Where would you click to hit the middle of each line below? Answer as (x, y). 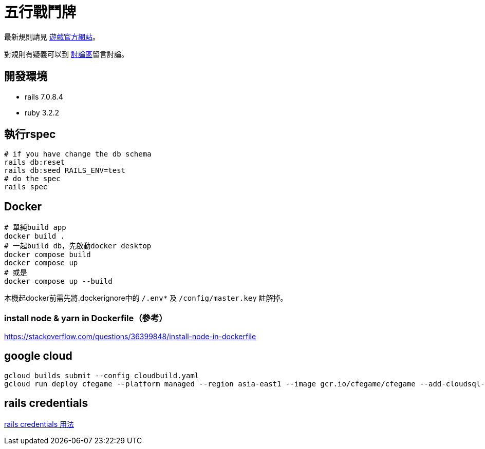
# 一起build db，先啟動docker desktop (78, 246)
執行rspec (30, 134)
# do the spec (32, 179)
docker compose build (48, 255)
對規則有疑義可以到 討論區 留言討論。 (66, 54)
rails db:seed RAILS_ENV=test (65, 171)
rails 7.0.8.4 (44, 96)
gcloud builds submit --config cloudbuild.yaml (102, 375)
